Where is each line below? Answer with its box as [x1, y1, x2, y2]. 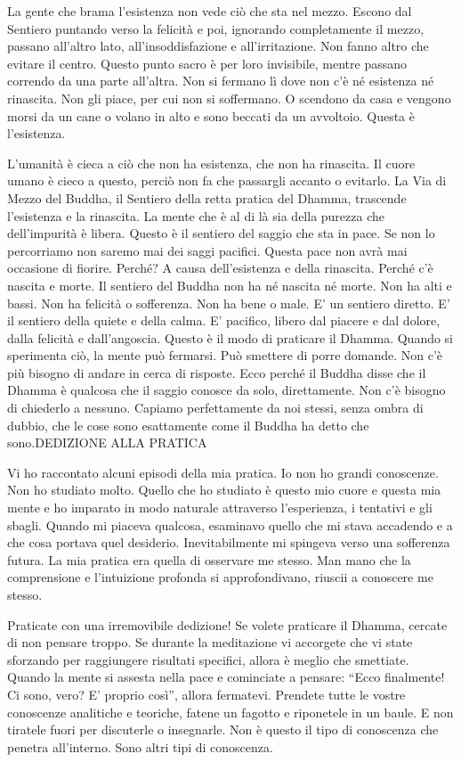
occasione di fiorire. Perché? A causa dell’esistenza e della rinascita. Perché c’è [7, 258, 433, 277]
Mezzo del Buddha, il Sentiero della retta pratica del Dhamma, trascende [7, 188, 407, 207]
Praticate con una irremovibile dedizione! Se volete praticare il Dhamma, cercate [7, 615, 448, 634]
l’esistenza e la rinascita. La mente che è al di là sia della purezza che [7, 206, 384, 225]
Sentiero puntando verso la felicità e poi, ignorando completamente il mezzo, [7, 19, 425, 37]
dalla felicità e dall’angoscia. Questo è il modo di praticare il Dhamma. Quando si [7, 328, 454, 347]
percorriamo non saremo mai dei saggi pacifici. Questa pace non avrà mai [7, 241, 408, 259]
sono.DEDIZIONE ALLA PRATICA [7, 433, 207, 452]
